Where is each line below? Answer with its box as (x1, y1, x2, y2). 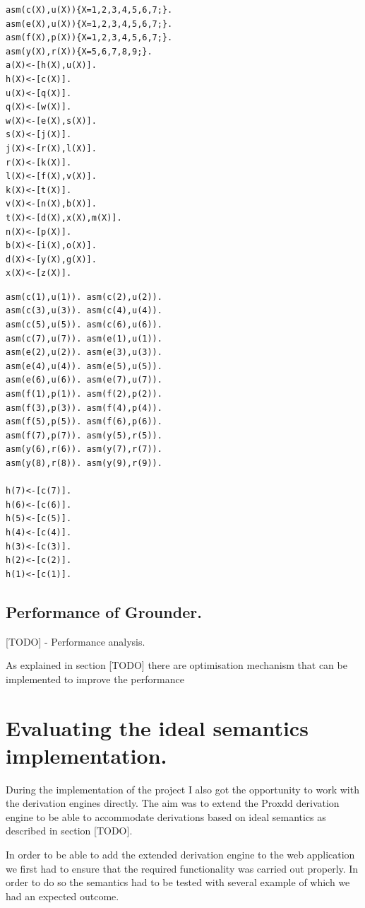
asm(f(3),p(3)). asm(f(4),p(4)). (6, 402, 162, 413)
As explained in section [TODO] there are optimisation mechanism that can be (6, 658, 347, 673)
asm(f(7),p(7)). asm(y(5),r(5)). (6, 430, 162, 441)
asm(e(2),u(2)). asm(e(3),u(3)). (6, 347, 162, 358)
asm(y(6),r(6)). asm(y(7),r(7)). (6, 444, 162, 455)
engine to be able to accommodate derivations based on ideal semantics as (6, 809, 326, 824)
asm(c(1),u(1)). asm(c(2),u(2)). (6, 291, 162, 302)
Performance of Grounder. (6, 600, 202, 622)
